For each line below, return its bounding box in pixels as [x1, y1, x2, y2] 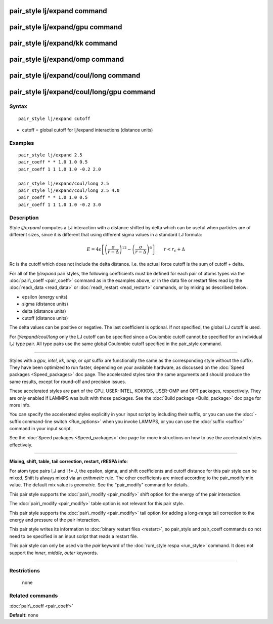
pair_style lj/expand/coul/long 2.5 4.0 [18, 187, 120, 193]
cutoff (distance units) [22, 315, 68, 321]
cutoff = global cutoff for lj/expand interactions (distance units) [22, 127, 153, 133]
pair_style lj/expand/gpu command [9, 23, 122, 31]
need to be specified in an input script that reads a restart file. [9, 533, 139, 539]
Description [9, 214, 39, 221]
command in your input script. [9, 426, 72, 432]
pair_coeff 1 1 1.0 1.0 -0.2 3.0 [18, 201, 101, 207]
